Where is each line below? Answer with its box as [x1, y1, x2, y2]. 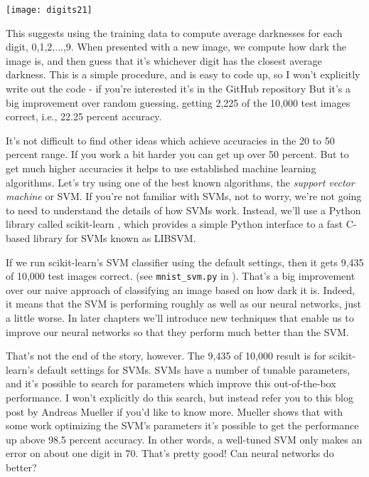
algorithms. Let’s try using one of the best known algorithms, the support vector [6, 174, 355, 189]
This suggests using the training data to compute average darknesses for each [6, 25, 343, 40]
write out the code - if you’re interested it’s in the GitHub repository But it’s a [6, 81, 351, 96]
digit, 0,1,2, [6, 39, 55, 54]
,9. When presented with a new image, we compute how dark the [63, 39, 346, 54]
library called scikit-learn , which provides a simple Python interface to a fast [6, 216, 343, 231]
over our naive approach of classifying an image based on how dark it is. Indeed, [6, 282, 355, 297]
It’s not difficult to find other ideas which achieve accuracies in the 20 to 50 [6, 132, 335, 147]
